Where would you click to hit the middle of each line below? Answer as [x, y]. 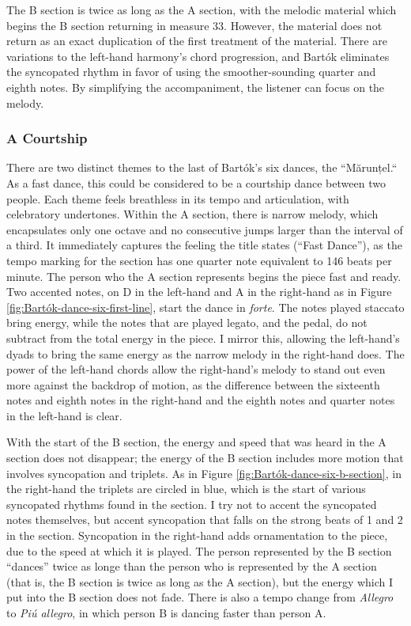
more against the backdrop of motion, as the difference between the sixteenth [193, 384]
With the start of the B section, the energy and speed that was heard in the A [196, 442]
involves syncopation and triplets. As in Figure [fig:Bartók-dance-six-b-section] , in [204, 473]
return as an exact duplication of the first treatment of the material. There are [197, 41]
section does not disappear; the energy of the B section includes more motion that [205, 458]
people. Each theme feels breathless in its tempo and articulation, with [178, 198]
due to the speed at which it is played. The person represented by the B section [199, 550]
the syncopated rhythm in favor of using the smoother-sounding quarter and [191, 72]
